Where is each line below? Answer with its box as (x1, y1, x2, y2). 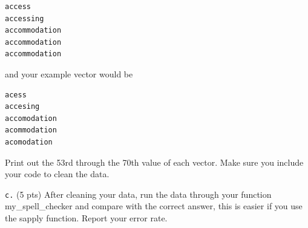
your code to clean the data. (5, 168, 110, 180)
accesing (5, 102, 40, 111)
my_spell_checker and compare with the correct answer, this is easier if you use (5, 200, 303, 212)
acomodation (5, 137, 53, 146)
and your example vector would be (5, 67, 133, 80)
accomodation (5, 114, 57, 123)
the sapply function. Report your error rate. (5, 211, 168, 224)
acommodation (5, 126, 57, 135)
